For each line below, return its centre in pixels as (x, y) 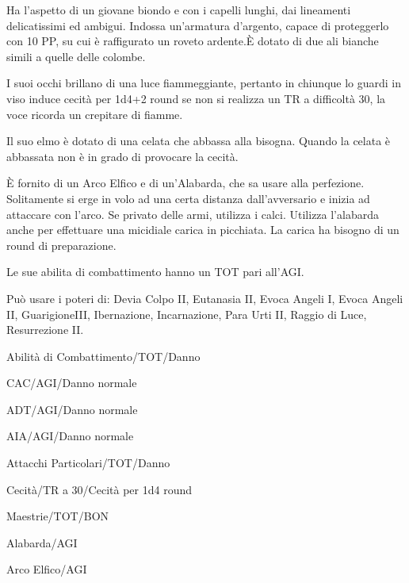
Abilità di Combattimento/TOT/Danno (103, 356)
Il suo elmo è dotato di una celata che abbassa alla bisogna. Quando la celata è (199, 141)
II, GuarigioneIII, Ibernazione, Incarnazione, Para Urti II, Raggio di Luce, (187, 314)
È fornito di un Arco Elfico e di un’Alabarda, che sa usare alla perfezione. (185, 183)
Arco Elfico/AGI (47, 569)
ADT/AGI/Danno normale (72, 409)
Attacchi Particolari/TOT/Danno (88, 463)
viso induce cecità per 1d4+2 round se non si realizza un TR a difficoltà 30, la (196, 98)
